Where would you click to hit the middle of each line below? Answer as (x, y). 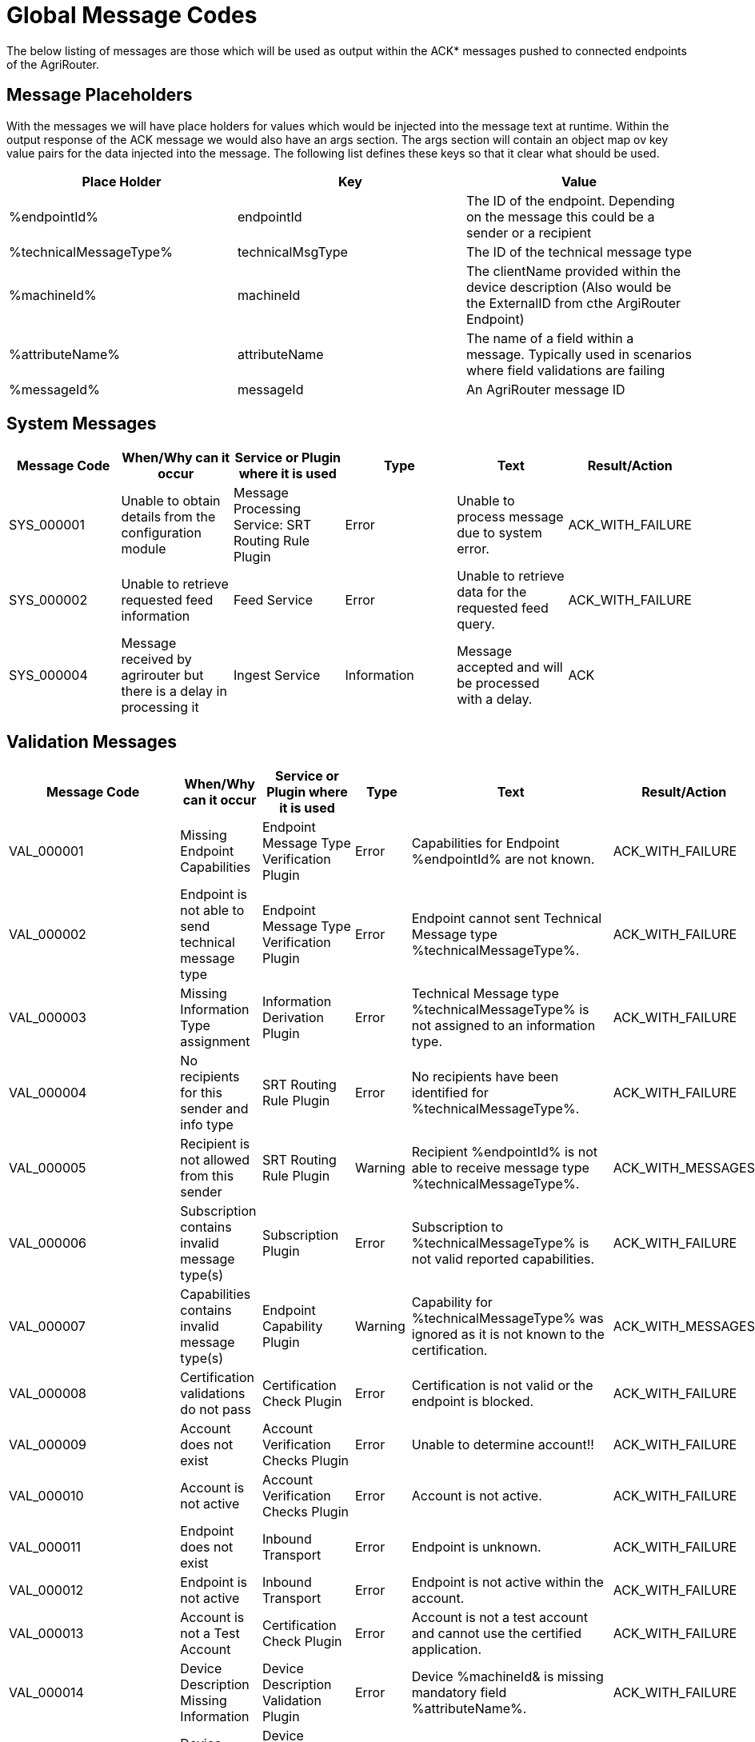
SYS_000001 (47, 525)
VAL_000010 (46, 1496)
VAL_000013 (46, 1634)
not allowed (215, 1160)
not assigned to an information (503, 1026)
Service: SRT (273, 525)
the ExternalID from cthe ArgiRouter (573, 303)
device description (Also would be (569, 287)
